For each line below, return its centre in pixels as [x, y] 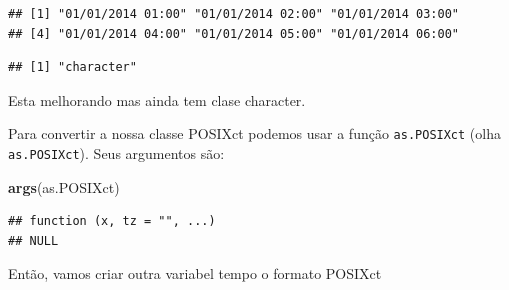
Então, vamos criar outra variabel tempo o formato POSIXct [195, 273]
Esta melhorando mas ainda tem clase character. [157, 99]
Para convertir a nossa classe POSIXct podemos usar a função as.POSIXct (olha [254, 133]
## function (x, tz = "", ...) [112, 221]
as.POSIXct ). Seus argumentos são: [116, 153]
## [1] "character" [72, 67]
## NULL [33, 240]
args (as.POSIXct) [64, 186]
